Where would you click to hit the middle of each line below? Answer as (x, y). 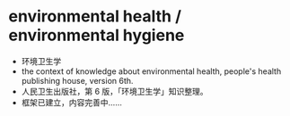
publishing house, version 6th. (77, 80)
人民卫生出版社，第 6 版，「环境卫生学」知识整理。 (114, 91)
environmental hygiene (97, 35)
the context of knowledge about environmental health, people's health (151, 71)
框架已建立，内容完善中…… (71, 102)
